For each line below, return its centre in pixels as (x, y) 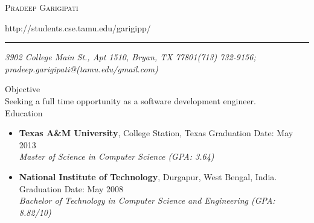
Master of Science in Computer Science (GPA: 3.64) (117, 156)
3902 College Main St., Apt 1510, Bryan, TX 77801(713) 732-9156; (130, 57)
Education (24, 112)
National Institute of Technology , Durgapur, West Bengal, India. (148, 176)
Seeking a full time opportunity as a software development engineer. (130, 100)
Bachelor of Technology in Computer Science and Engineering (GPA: (147, 200)
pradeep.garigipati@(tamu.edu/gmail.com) (82, 68)
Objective (23, 89)
